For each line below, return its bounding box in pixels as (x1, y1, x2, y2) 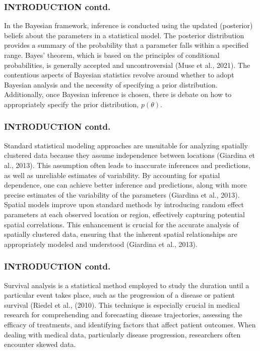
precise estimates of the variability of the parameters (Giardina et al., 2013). (4, 189, 240, 200)
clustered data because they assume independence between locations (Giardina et (4, 150, 255, 160)
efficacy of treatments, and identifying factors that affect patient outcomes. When (4, 319, 256, 329)
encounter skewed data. (4, 339, 76, 349)
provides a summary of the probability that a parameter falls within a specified (4, 40, 249, 50)
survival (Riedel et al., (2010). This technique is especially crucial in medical (4, 299, 240, 310)
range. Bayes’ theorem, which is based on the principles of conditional (4, 50, 220, 60)
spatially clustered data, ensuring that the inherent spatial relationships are (4, 229, 237, 239)
